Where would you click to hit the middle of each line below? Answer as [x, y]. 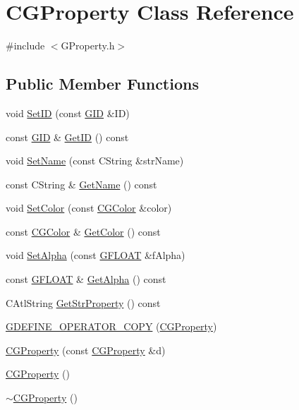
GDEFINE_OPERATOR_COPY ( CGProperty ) [111, 326]
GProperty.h [88, 46]
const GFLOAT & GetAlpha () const [86, 279]
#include [25, 46]
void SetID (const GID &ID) [68, 113]
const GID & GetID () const [67, 137]
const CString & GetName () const [81, 184]
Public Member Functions [102, 84]
